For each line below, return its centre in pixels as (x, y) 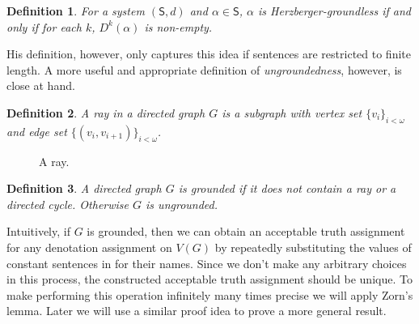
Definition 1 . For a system (76, 11)
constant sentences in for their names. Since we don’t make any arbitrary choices (207, 263)
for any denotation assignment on (89, 247)
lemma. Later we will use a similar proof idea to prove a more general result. (197, 311)
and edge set (37, 131)
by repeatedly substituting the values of (313, 247)
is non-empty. (178, 26)
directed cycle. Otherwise (68, 204)
